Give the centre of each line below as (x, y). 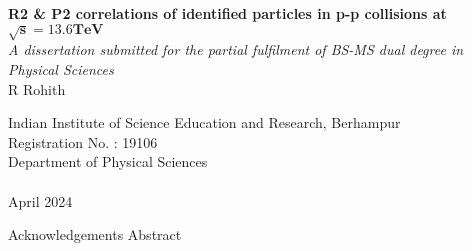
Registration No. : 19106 (83, 141)
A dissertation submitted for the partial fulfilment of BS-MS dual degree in (236, 49)
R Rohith (37, 88)
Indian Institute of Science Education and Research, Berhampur (204, 122)
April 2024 (40, 200)
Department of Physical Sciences (108, 161)
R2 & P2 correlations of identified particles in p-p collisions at (227, 13)
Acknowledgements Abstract (95, 234)
